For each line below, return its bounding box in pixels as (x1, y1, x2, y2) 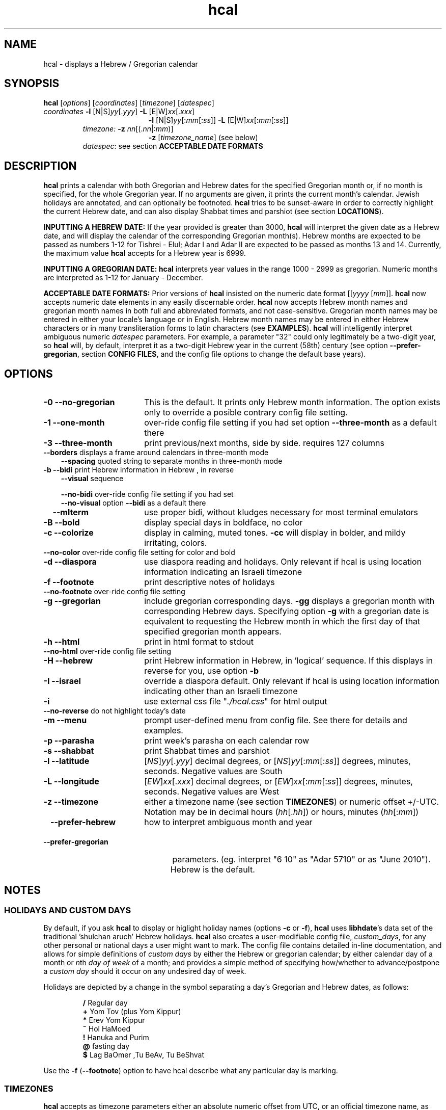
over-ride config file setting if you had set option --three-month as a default (144, 417, 437, 428)
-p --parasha (43, 735, 95, 746)
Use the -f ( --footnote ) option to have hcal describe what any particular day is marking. (43, 1066, 338, 1075)
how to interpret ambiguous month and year (144, 817, 313, 828)
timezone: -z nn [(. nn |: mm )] (82, 124, 174, 134)
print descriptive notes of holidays (144, 577, 275, 588)
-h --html (43, 637, 80, 647)
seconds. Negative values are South (144, 766, 283, 777)
